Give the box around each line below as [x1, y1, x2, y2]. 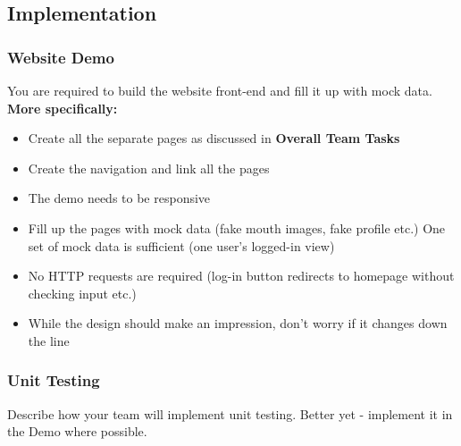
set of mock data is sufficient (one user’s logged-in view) [28, 236, 335, 255]
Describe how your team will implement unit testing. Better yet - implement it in [7, 404, 453, 423]
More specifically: [7, 98, 118, 117]
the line [28, 331, 70, 349]
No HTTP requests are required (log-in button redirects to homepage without [28, 266, 455, 285]
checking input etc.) [28, 283, 137, 302]
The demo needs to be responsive [28, 189, 211, 207]
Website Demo [7, 46, 114, 68]
